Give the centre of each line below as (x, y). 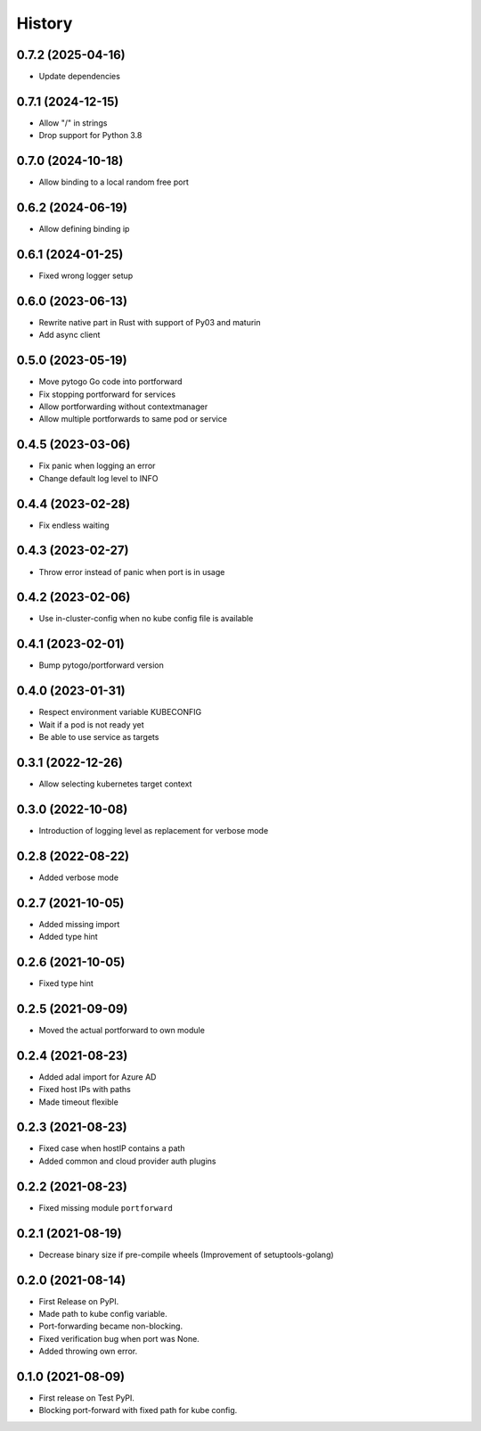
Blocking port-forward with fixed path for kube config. (138, 1410)
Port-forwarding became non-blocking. (110, 1326)
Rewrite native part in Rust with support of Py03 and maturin (150, 322)
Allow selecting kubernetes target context (115, 784)
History (45, 23)
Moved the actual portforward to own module (122, 1030)
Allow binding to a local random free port (114, 182)
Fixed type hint (66, 983)
